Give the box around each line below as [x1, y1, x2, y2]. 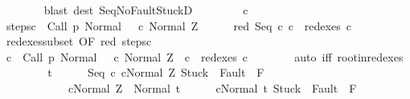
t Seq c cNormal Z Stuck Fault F [47, 64, 264, 81]
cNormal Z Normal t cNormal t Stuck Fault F [68, 79, 357, 96]
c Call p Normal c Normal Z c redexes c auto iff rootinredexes [6, 48, 404, 65]
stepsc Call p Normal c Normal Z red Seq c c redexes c [6, 17, 351, 34]
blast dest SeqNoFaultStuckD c [43, 2, 248, 18]
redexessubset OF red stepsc [6, 33, 152, 49]
